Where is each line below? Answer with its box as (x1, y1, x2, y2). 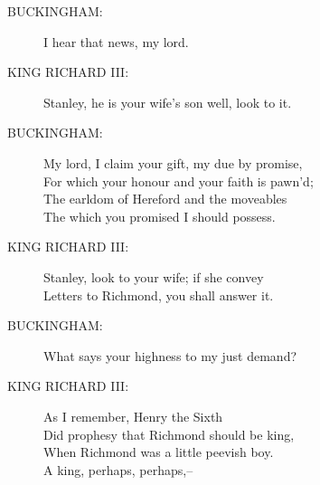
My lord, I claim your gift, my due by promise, (43, 153, 303, 172)
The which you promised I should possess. (43, 206, 276, 225)
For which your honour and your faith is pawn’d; (43, 171, 314, 190)
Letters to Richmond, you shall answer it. (43, 285, 274, 304)
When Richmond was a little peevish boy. (43, 442, 274, 461)
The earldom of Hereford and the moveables (43, 189, 287, 208)
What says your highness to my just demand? (43, 346, 297, 365)
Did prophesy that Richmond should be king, (43, 424, 295, 443)
